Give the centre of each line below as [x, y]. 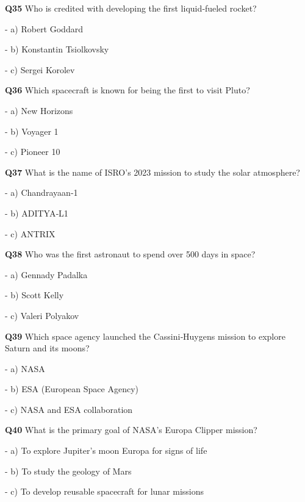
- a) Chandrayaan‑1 [41, 192]
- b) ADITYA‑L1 [37, 213]
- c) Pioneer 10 [33, 152]
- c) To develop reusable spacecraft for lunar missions [105, 491]
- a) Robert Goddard [44, 28]
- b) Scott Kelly [34, 295]
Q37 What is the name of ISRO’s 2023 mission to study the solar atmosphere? [152, 172]
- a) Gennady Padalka [46, 274]
